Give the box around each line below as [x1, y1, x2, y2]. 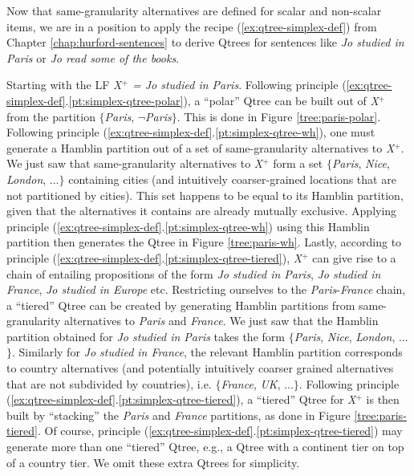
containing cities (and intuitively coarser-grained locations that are [68, 170, 396, 187]
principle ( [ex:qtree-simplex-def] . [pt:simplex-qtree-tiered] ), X [6, 249, 302, 266]
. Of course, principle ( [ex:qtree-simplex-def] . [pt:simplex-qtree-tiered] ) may [37, 422, 403, 439]
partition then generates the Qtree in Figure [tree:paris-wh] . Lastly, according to [6, 234, 402, 250]
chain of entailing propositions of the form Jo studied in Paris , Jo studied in [6, 265, 381, 282]
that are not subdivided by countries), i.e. [6, 375, 212, 392]
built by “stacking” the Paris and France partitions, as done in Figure [6, 406, 351, 423]
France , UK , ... [221, 375, 294, 392]
